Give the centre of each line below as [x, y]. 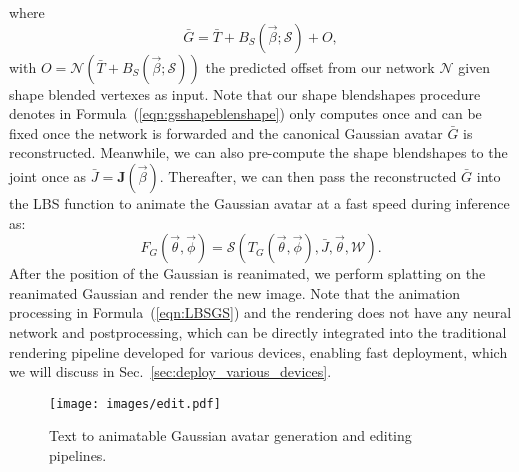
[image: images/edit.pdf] [135, 403]
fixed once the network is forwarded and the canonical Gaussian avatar [226, 132]
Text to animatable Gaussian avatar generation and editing [230, 435]
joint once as [48, 175]
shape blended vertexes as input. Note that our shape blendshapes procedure [245, 93]
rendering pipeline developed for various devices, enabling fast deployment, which [258, 351]
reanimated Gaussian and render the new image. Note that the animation [235, 292]
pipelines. [78, 454]
